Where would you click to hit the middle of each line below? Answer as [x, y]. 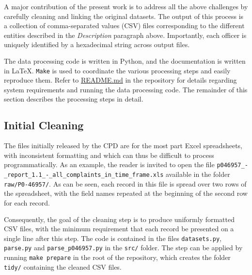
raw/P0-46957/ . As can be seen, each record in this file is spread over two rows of [125, 183]
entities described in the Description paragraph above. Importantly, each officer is [125, 35]
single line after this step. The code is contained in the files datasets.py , [113, 238]
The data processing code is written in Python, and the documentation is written [125, 60]
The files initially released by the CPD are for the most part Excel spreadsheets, [123, 146]
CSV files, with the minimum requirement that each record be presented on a [119, 229]
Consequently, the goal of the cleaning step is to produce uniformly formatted [119, 219]
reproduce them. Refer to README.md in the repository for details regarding [120, 80]
